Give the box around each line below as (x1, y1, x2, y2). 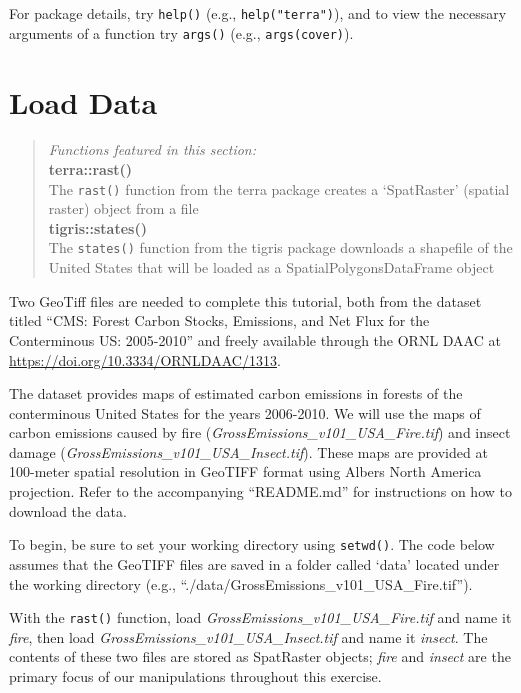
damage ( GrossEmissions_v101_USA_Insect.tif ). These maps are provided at (9, 441, 488, 462)
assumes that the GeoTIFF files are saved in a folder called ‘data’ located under (9, 553, 500, 574)
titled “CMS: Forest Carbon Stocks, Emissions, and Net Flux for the (9, 310, 430, 331)
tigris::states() (48, 217, 147, 238)
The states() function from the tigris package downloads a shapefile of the (48, 237, 513, 258)
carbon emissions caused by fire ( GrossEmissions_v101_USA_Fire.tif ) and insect (9, 422, 511, 443)
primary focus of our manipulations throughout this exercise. (9, 665, 382, 686)
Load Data (9, 81, 158, 122)
